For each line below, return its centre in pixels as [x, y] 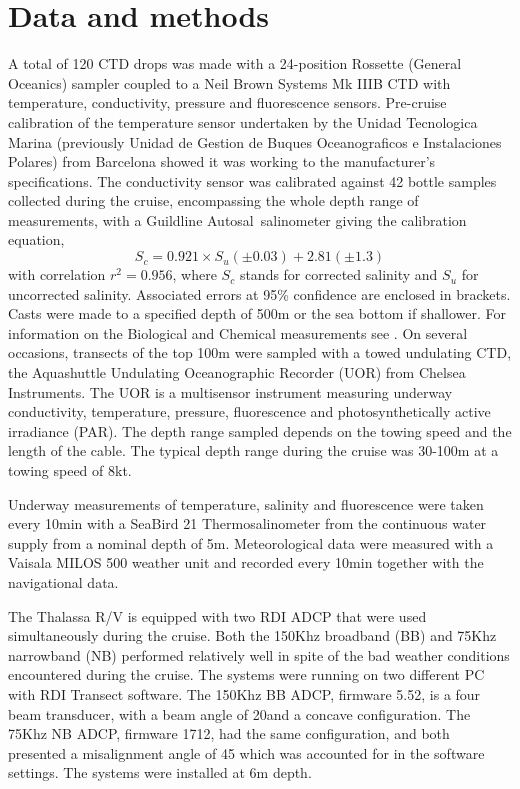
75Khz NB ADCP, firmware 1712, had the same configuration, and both [229, 733]
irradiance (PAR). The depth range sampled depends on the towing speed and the [260, 430]
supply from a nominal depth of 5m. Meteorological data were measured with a [251, 542]
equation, [36, 239]
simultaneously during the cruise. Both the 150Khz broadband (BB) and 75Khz [252, 635]
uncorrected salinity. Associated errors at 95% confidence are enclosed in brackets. [259, 293]
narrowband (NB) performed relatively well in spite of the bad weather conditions [259, 654]
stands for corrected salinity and [338, 274]
